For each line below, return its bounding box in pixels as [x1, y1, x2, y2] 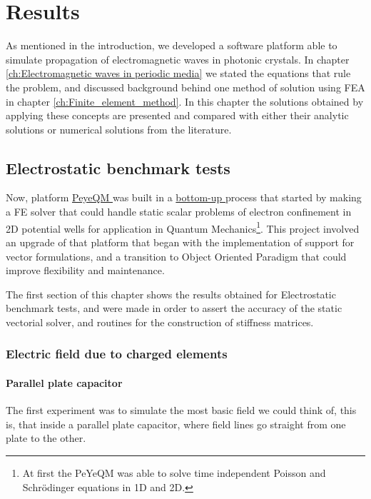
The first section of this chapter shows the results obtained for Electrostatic [6, 286, 336, 301]
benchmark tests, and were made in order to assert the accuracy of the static [6, 301, 342, 316]
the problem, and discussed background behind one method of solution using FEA [6, 79, 365, 94]
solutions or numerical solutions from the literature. [6, 121, 232, 136]
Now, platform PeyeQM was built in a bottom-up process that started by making [6, 190, 362, 205]
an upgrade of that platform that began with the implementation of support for [6, 234, 355, 249]
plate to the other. [6, 430, 86, 445]
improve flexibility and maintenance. [6, 263, 165, 278]
